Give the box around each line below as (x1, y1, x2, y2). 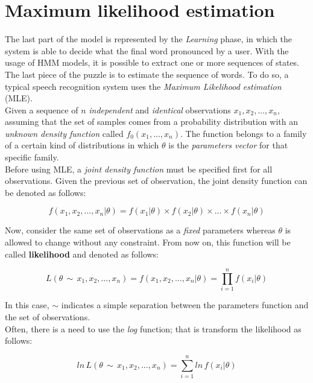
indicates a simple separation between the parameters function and (61, 299, 309, 311)
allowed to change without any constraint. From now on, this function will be (5, 236, 291, 248)
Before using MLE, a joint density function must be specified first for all (5, 162, 273, 175)
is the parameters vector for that (168, 139, 288, 151)
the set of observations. (5, 310, 90, 323)
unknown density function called (5, 127, 124, 139)
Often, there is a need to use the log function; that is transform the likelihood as (5, 322, 302, 335)
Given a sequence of (5, 103, 78, 116)
